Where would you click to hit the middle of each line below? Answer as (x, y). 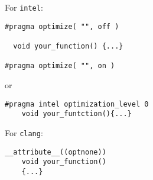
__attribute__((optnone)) (56, 152)
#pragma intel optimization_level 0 (77, 104)
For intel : (24, 7)
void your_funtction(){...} (76, 114)
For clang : (24, 132)
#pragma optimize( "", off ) (62, 26)
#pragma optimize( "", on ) (60, 66)
